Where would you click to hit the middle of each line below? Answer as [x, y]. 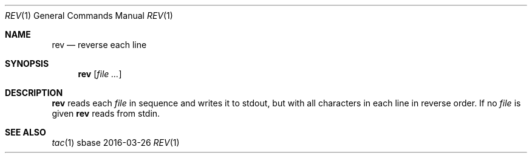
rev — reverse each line [99, 45]
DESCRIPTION [34, 93]
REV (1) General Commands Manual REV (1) [89, 15]
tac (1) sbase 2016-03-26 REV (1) [116, 143]
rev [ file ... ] [100, 74]
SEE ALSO [26, 132]
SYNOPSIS [27, 64]
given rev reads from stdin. [106, 113]
